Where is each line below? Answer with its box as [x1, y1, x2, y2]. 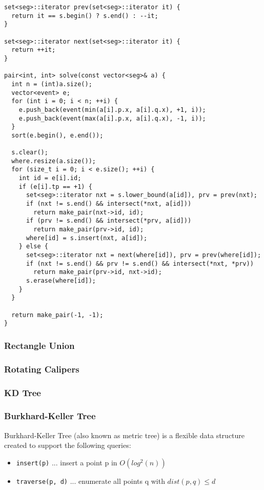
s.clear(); [11, 149, 48, 156]
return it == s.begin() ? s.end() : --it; [11, 12, 158, 19]
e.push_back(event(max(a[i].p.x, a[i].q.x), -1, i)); [18, 114, 206, 122]
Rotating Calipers [4, 362, 79, 375]
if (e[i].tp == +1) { [18, 183, 92, 190]
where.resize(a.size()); [11, 157, 96, 165]
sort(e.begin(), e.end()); [11, 131, 104, 139]
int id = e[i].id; [18, 174, 82, 182]
